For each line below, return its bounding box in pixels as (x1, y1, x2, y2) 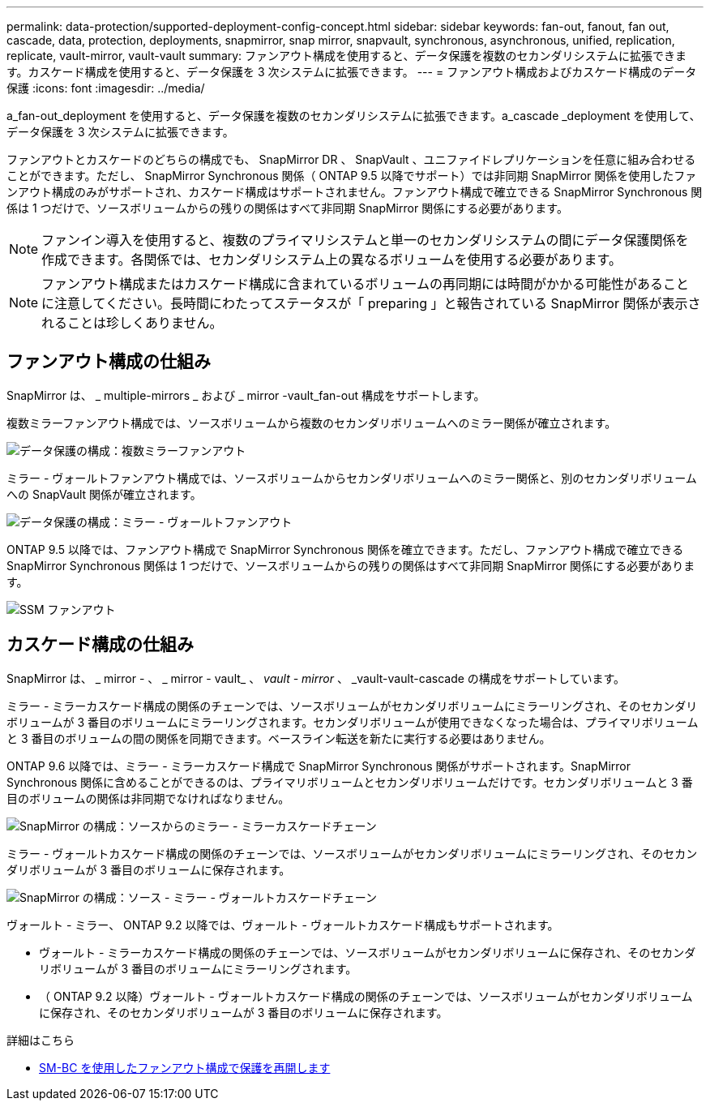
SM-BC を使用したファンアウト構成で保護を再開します (39, 1060, 331, 1075)
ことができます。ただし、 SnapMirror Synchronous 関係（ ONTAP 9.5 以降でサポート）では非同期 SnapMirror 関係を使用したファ (6, 169, 697, 182)
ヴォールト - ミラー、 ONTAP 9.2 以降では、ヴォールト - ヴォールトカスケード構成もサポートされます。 (6, 917, 559, 932)
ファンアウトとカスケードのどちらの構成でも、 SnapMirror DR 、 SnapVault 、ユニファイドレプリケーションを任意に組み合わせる (6, 152, 696, 166)
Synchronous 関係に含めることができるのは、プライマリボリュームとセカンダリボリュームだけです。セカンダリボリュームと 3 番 (6, 774, 693, 789)
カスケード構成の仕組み (6, 634, 194, 655)
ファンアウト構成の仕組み (6, 351, 211, 372)
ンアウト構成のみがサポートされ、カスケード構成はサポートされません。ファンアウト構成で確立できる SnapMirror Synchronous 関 (6, 185, 703, 199)
